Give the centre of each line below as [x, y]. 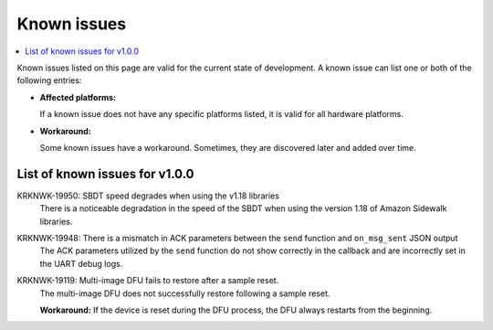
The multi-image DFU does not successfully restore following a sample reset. [185, 293]
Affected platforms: [78, 97]
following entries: [49, 80]
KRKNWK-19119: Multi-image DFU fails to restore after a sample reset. [148, 281]
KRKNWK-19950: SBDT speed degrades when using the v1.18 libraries [148, 196]
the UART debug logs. [81, 263]
